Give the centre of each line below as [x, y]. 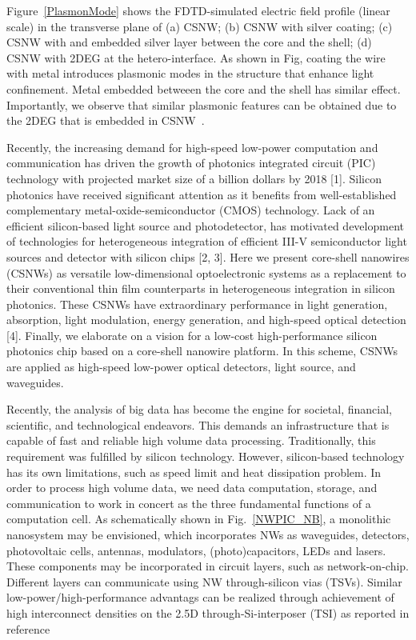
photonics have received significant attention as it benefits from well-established [202, 194]
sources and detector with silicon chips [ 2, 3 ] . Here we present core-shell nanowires [208, 256]
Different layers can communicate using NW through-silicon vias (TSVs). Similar [204, 581]
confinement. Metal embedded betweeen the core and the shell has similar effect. [204, 88]
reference [28, 628]
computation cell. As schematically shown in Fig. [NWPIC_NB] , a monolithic [199, 519]
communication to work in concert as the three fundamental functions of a [189, 503]
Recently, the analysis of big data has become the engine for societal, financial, [199, 409]
